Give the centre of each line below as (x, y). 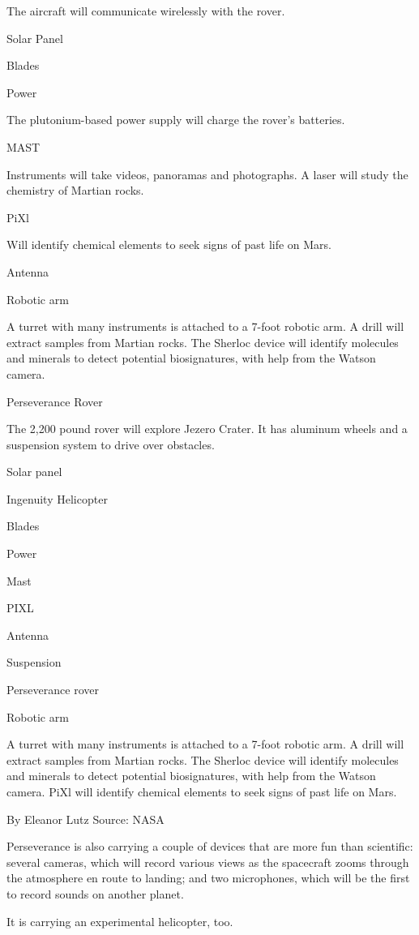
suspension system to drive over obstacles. (111, 444)
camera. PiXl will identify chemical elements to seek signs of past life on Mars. (202, 791)
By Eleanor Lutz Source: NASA (86, 819)
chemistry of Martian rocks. (75, 190)
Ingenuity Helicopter (57, 498)
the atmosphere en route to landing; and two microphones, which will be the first (208, 878)
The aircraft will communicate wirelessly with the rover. (146, 11)
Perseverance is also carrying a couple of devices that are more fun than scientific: (210, 846)
